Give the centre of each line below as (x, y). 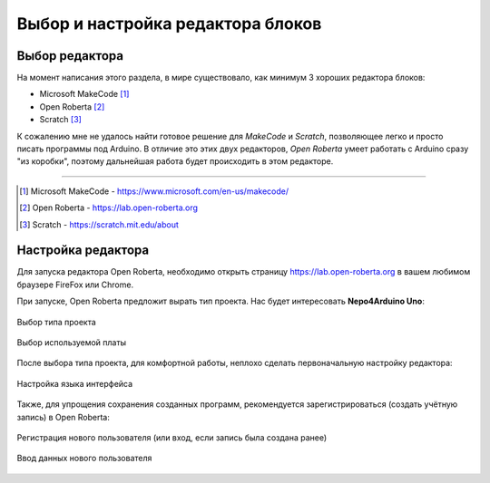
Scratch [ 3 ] (60, 120)
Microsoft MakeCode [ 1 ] (84, 94)
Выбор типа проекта (57, 322)
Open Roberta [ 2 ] (72, 106)
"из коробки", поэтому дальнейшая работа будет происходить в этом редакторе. (175, 161)
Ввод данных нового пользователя (84, 459)
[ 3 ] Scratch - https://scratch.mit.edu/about (99, 224)
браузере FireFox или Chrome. (75, 285)
